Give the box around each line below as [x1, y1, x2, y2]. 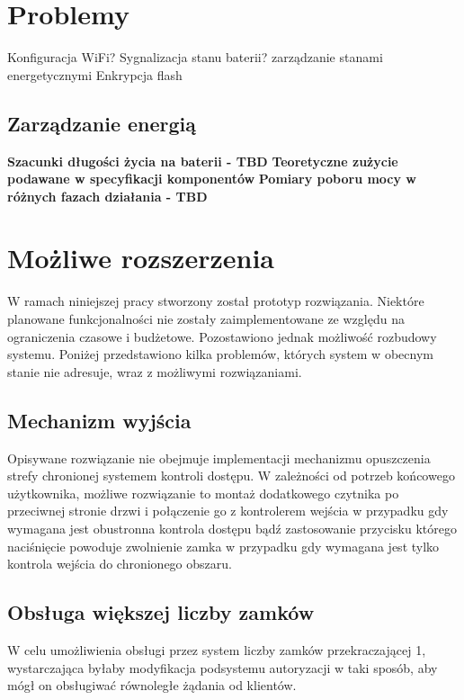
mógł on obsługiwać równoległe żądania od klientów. [7, 676, 297, 695]
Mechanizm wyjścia [7, 406, 192, 434]
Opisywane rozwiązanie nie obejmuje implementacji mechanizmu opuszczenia [7, 448, 431, 467]
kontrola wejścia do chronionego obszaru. [7, 554, 232, 573]
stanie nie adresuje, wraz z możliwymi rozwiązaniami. [7, 362, 302, 381]
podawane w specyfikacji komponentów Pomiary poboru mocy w [7, 169, 417, 188]
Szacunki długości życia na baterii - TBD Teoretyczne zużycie [7, 151, 398, 170]
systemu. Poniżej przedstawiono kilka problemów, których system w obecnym [7, 345, 433, 363]
